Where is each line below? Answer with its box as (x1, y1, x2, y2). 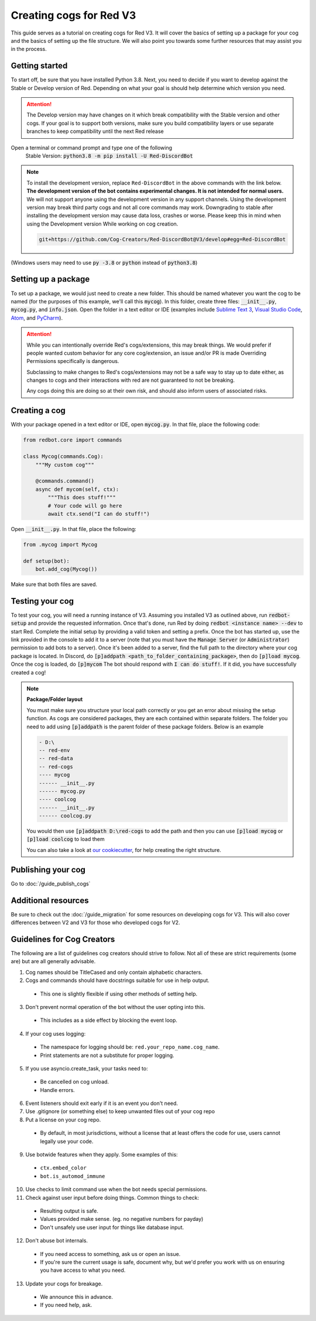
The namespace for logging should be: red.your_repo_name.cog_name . (40, 1043, 220, 1050)
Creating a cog (11, 406, 66, 416)
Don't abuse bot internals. (25, 1237, 88, 1244)
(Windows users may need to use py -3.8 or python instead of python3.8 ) (11, 259, 198, 266)
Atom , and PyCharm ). (11, 314, 63, 321)
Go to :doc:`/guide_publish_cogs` (11, 880, 91, 887)
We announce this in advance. (40, 1293, 114, 1301)
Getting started (11, 61, 68, 71)
